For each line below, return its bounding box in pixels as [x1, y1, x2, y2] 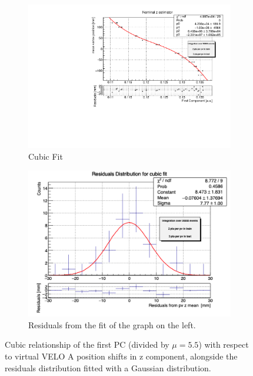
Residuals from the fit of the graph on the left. [28, 318, 196, 331]
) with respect [198, 338, 249, 351]
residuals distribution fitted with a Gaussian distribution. [5, 361, 211, 374]
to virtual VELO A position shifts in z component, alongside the [5, 349, 238, 362]
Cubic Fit [28, 150, 63, 162]
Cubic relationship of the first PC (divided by [5, 338, 169, 351]
